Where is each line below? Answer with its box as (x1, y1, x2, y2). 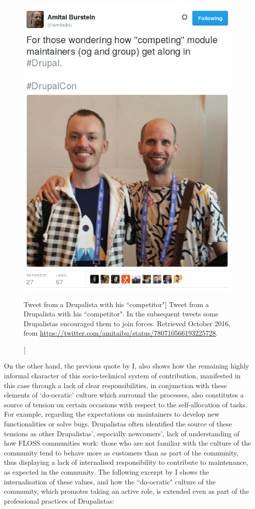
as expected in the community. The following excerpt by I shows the (4, 467, 209, 477)
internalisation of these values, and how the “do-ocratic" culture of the (4, 476, 216, 486)
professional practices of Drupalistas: (4, 495, 114, 506)
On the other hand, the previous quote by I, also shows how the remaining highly (4, 361, 249, 371)
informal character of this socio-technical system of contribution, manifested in (4, 370, 241, 381)
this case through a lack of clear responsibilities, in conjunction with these (4, 380, 227, 390)
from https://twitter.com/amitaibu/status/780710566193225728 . (24, 328, 218, 338)
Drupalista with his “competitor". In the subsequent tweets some (24, 309, 219, 319)
